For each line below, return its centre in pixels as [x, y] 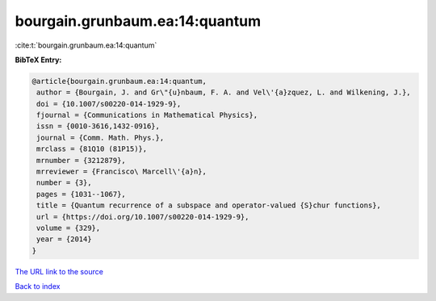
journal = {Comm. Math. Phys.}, [101, 138]
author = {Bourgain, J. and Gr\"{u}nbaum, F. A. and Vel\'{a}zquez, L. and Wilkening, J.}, [224, 92]
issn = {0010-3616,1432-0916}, [99, 126]
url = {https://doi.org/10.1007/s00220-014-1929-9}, [143, 217]
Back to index [38, 286]
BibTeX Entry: [38, 60]
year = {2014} [64, 239]
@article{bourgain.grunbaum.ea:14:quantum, [119, 81]
